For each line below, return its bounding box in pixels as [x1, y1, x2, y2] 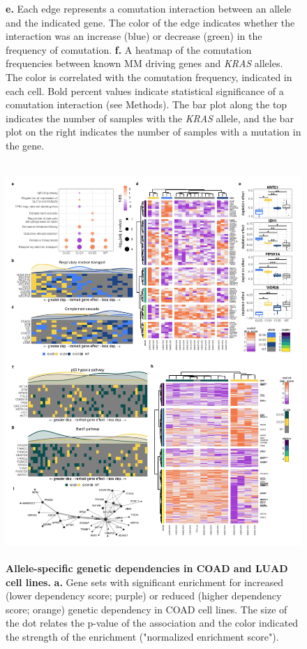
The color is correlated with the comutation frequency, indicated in [6, 69, 292, 84]
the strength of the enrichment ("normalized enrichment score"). [6, 629, 279, 644]
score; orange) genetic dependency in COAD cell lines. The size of [6, 601, 287, 616]
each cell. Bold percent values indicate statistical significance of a [6, 83, 284, 98]
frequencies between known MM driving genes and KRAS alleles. [6, 56, 283, 71]
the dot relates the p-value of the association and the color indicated [6, 615, 299, 630]
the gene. [6, 138, 45, 152]
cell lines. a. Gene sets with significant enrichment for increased [6, 574, 284, 589]
